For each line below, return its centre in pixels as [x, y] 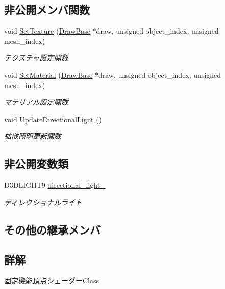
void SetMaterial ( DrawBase [48, 75]
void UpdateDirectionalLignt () [53, 119]
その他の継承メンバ [52, 229]
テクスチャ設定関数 [36, 58]
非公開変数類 [36, 164]
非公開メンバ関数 [47, 9]
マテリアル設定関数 [36, 102]
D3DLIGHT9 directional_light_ [55, 185]
